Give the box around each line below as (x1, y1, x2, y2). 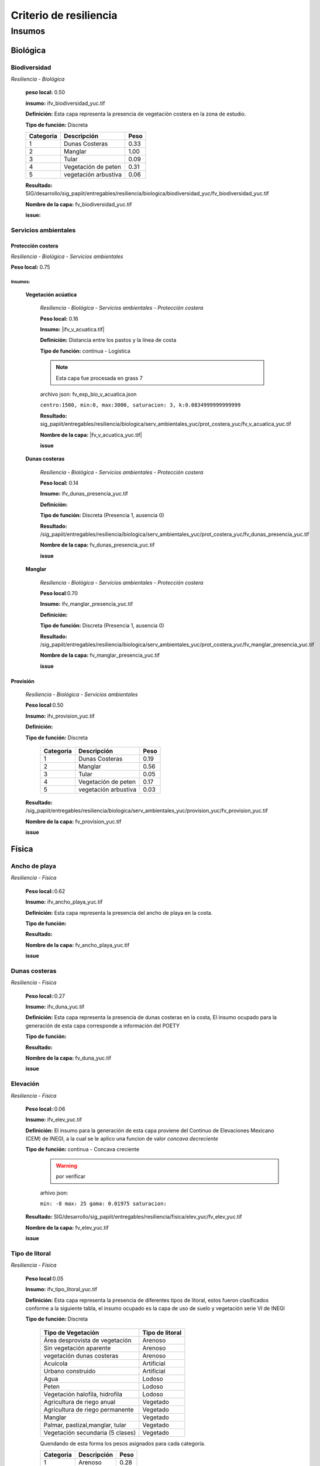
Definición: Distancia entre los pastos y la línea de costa (40, 337, 177, 344)
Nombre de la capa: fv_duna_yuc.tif (25, 1054, 111, 1061)
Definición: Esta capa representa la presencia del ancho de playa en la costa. (25, 909, 213, 916)
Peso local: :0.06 (25, 1105, 66, 1112)
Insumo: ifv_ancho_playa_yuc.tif (25, 898, 103, 905)
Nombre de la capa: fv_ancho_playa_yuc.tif (25, 941, 130, 948)
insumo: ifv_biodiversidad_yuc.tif (25, 100, 105, 107)
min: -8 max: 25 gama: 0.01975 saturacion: (40, 1200, 167, 1207)
